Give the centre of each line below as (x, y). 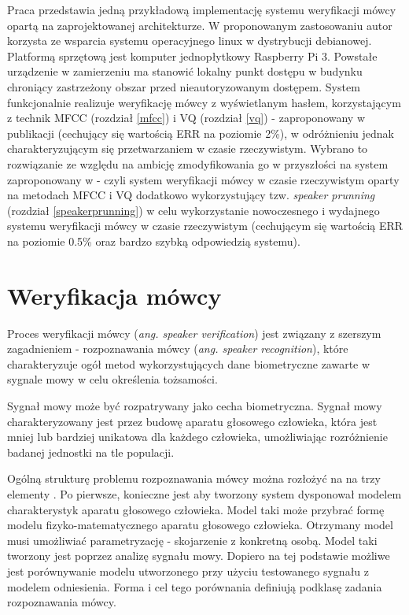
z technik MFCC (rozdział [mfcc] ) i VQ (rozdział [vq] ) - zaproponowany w (186, 118)
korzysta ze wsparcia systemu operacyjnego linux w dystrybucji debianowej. (190, 41)
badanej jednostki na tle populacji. (91, 452)
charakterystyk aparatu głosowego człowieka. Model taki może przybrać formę (196, 509)
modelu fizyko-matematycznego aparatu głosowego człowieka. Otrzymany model (200, 525)
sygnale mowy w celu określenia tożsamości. (112, 379)
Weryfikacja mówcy (114, 295)
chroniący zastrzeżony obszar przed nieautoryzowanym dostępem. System (184, 86)
